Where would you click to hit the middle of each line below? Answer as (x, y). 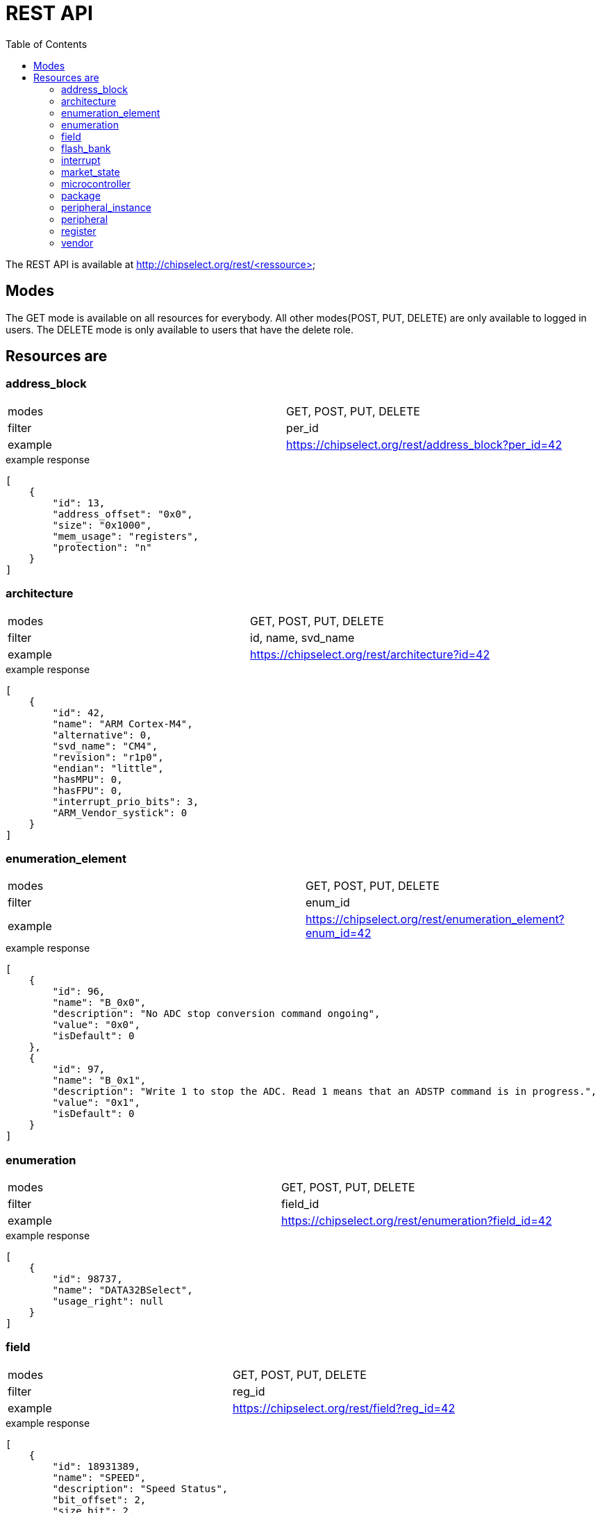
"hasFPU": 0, (87, 790)
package (81, 195)
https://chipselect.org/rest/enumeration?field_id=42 (416, 1221)
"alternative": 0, (102, 735)
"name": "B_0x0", (99, 1003)
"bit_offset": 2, (99, 1499)
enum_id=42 (339, 933)
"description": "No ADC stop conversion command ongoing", (216, 1014)
